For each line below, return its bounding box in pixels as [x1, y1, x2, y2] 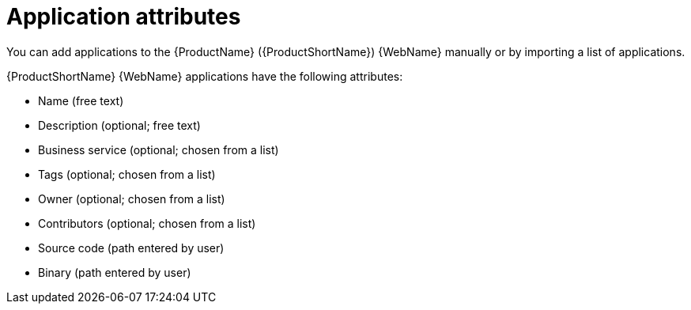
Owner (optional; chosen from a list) [38, 191, 225, 206]
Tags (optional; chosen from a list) [38, 167, 216, 181]
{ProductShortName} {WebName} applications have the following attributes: [6, 69, 403, 83]
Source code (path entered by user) [38, 240, 225, 255]
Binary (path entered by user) [38, 265, 191, 279]
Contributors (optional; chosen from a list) [38, 216, 256, 230]
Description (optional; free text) [38, 118, 201, 132]
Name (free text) [38, 93, 124, 108]
